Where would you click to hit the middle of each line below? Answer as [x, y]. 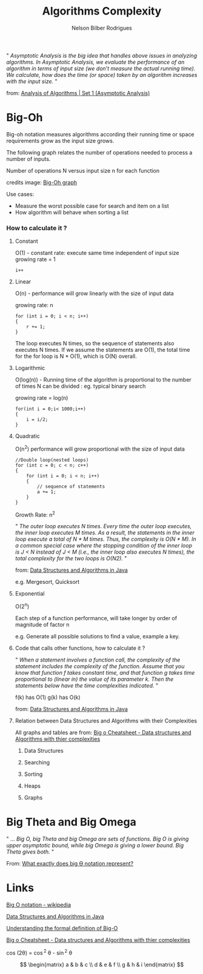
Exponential [30, 594]
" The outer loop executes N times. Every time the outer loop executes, [103, 526]
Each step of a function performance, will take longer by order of [96, 618]
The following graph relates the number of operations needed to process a [99, 152]
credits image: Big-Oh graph [42, 182]
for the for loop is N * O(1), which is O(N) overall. [76, 356]
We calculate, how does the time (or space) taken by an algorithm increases [102, 75]
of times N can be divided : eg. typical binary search [80, 386]
